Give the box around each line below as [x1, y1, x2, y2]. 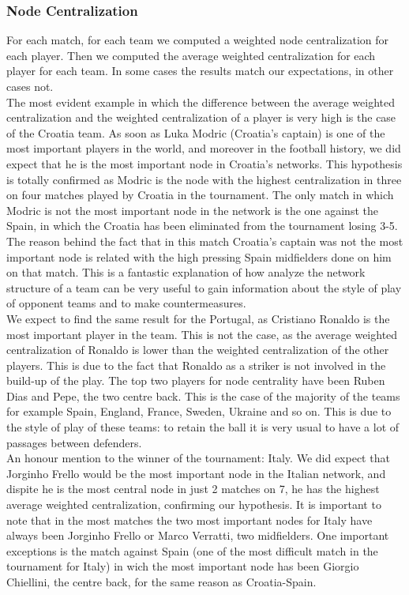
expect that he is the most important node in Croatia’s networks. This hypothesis [6, 155, 403, 171]
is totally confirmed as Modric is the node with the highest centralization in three [6, 171, 402, 187]
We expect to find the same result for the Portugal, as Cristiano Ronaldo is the [6, 310, 390, 326]
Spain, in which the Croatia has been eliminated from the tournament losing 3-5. [6, 217, 398, 234]
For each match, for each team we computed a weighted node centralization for [6, 32, 389, 48]
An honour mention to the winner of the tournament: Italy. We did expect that [6, 450, 390, 466]
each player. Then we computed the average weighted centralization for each [6, 47, 376, 63]
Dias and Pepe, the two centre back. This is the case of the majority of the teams [6, 387, 400, 404]
